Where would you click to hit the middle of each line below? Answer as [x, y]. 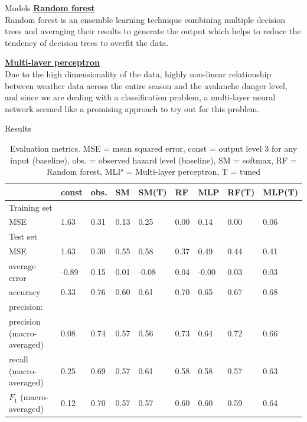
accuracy [25, 292]
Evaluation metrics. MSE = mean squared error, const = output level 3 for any [153, 148]
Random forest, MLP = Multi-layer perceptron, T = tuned [153, 171]
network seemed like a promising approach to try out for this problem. [132, 108]
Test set [23, 236]
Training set [31, 207]
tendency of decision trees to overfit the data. [87, 42]
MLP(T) [280, 192]
